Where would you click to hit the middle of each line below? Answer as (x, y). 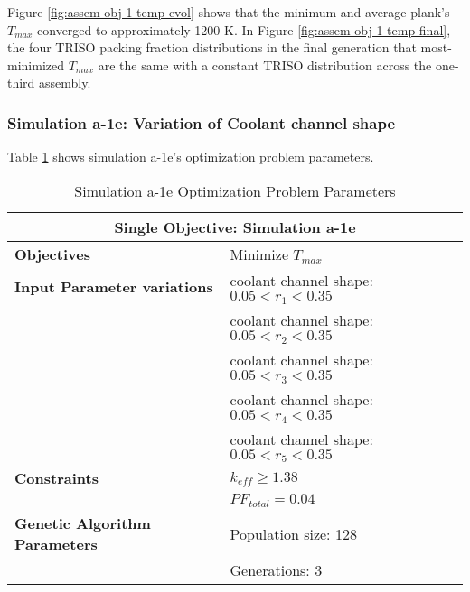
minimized (36, 65)
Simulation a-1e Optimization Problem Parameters (235, 190)
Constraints (56, 478)
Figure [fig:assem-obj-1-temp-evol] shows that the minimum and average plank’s (229, 12)
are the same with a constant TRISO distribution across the (265, 65)
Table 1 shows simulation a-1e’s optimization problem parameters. (191, 157)
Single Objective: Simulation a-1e (235, 227)
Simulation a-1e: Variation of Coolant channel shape (202, 122)
